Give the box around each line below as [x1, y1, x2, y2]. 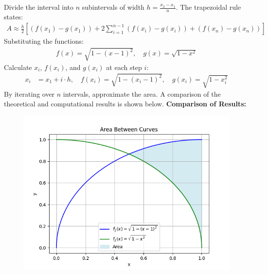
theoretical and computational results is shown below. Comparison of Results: [4, 99, 246, 109]
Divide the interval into [4, 2, 73, 12]
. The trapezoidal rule [176, 2, 241, 12]
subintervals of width [82, 2, 144, 12]
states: [4, 11, 23, 21]
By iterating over [4, 89, 55, 99]
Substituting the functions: [4, 36, 84, 46]
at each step [106, 62, 142, 72]
